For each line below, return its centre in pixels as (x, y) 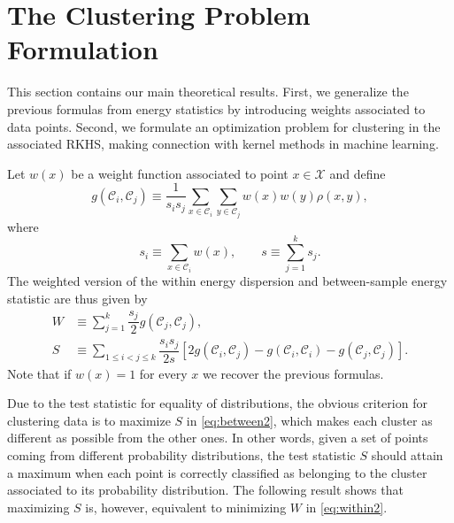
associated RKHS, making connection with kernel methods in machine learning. (223, 144)
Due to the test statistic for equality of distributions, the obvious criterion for (217, 403)
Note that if (39, 373)
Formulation (83, 49)
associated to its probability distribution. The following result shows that (205, 490)
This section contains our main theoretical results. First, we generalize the (208, 92)
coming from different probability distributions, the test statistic (181, 455)
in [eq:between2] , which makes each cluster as (309, 420)
